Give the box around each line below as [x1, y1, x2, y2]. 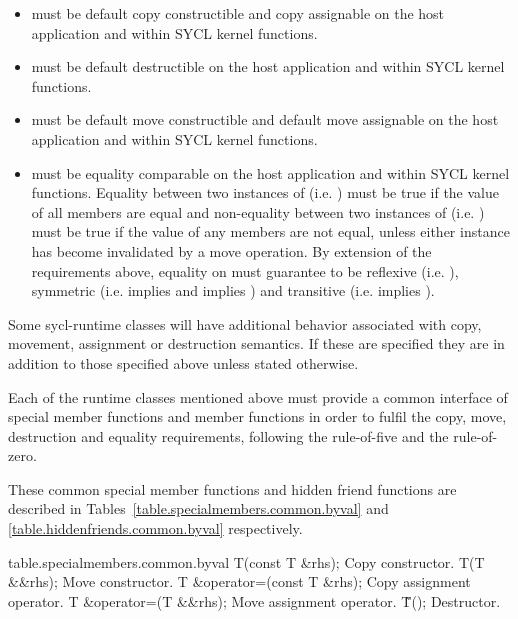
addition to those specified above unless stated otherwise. [8, 352, 359, 373]
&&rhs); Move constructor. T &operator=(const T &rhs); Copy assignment [8, 571, 471, 592]
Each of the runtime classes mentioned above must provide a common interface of [8, 386, 508, 407]
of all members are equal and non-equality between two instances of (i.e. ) [31, 201, 485, 222]
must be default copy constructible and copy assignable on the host [31, 3, 445, 23]
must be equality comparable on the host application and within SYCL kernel [31, 162, 510, 183]
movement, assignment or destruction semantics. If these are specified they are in [8, 333, 505, 354]
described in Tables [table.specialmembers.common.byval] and [8, 498, 389, 519]
